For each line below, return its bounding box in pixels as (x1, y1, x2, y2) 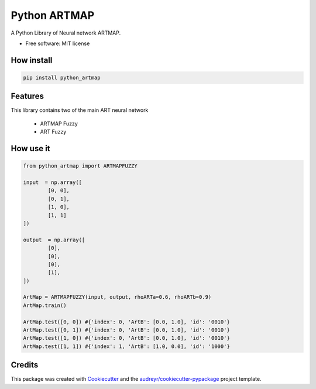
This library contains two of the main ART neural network (11, 107, 149, 114)
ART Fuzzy (40, 128, 67, 135)
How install (11, 55, 53, 65)
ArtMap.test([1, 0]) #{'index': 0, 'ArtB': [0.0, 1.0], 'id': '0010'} (23, 335, 231, 342)
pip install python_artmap (23, 74, 101, 81)
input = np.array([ (23, 179, 82, 186)
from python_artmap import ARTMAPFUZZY (23, 163, 138, 169)
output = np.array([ (23, 236, 85, 243)
